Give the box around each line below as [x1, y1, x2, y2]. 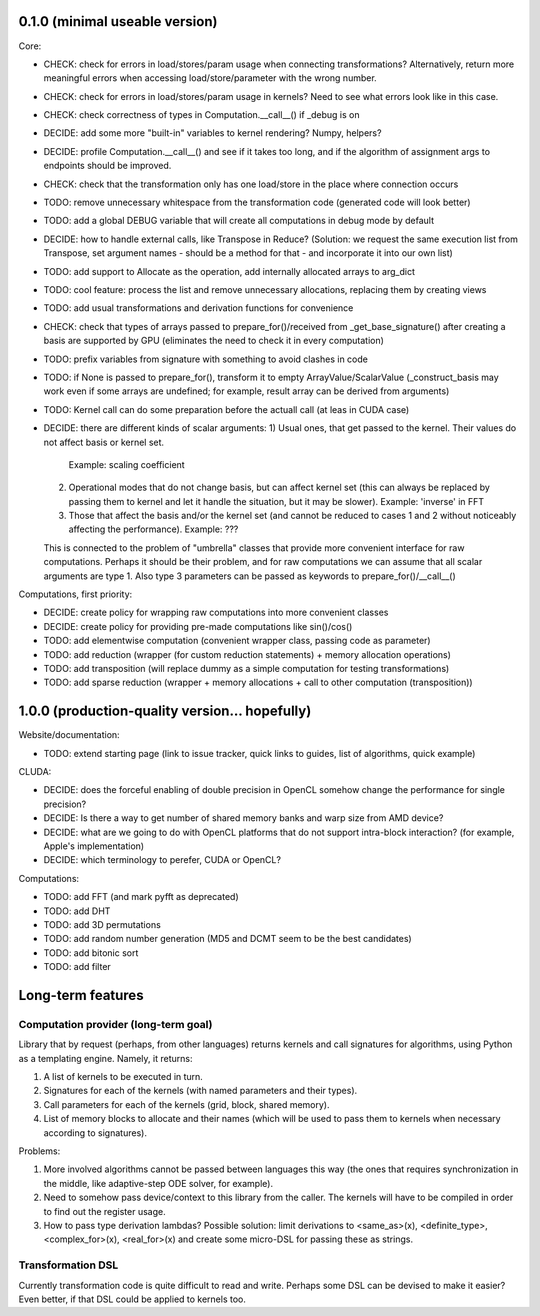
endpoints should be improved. [43, 160, 172, 172]
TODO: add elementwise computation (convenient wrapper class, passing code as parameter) [43, 635, 431, 647]
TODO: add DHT [43, 905, 111, 917]
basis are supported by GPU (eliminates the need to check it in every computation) [43, 335, 385, 347]
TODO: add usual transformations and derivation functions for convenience [43, 302, 354, 314]
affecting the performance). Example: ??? [68, 523, 239, 535]
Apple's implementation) [43, 840, 145, 852]
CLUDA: [18, 766, 52, 778]
